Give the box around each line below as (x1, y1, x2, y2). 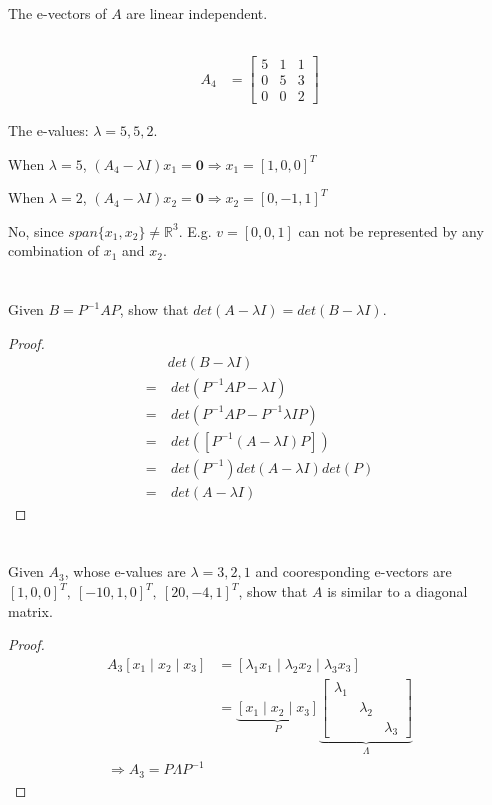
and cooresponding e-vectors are (255, 561, 452, 582)
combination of (8, 240, 100, 261)
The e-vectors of (8, 3, 107, 23)
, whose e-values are (64, 561, 186, 582)
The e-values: (8, 120, 89, 141)
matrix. (8, 600, 53, 621)
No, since (8, 220, 64, 241)
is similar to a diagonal (327, 581, 468, 602)
